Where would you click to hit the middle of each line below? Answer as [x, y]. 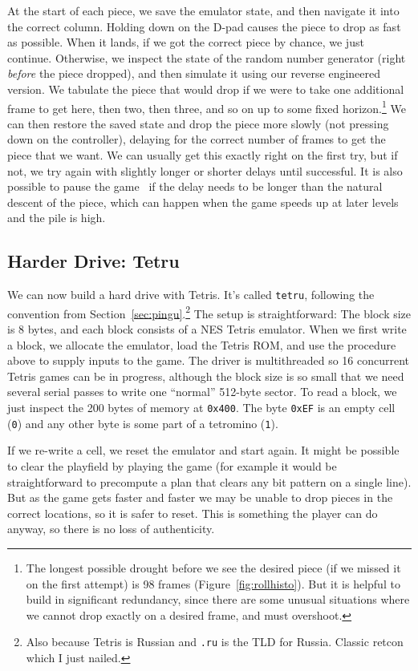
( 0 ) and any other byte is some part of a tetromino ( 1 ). [143, 423]
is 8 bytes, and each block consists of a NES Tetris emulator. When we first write [207, 329]
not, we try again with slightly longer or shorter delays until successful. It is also [205, 170]
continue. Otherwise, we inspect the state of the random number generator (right [207, 57]
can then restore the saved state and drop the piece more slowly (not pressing [198, 123]
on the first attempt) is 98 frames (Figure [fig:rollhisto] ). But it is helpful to [213, 583]
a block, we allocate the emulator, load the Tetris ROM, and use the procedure [202, 344]
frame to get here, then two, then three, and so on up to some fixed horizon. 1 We [207, 107]
